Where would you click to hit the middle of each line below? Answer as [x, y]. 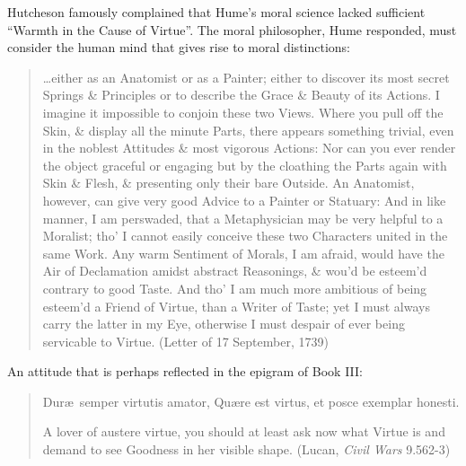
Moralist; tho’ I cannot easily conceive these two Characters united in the [245, 236]
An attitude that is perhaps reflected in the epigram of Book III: [185, 371]
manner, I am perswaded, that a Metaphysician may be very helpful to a [243, 218]
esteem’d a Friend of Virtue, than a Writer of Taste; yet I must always [236, 306]
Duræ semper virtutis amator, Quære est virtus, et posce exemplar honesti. [251, 401]
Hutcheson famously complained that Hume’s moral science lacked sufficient [216, 12]
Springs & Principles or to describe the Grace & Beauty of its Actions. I [241, 95]
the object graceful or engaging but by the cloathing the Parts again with [245, 165]
